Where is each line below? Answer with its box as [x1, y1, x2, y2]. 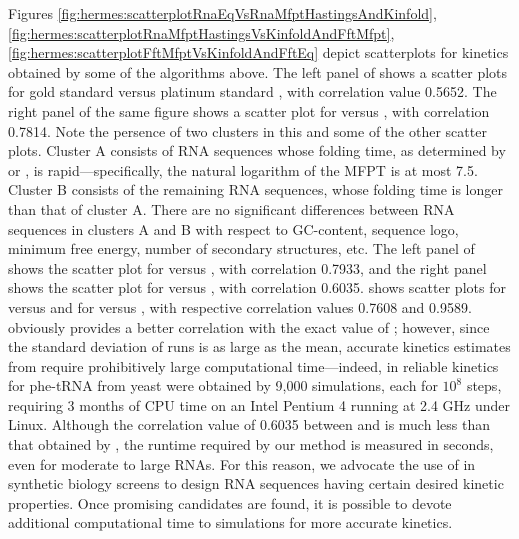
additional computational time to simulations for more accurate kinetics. [8, 512, 453, 533]
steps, [466, 375, 502, 396]
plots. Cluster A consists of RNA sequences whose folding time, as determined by [8, 140, 506, 161]
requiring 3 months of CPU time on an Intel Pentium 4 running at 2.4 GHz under [8, 394, 511, 415]
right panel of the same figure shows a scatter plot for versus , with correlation [8, 100, 490, 121]
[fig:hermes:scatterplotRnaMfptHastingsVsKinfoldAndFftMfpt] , [8, 22, 395, 43]
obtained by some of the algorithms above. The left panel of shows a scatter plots [8, 61, 508, 82]
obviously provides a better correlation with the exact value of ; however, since [8, 316, 490, 337]
